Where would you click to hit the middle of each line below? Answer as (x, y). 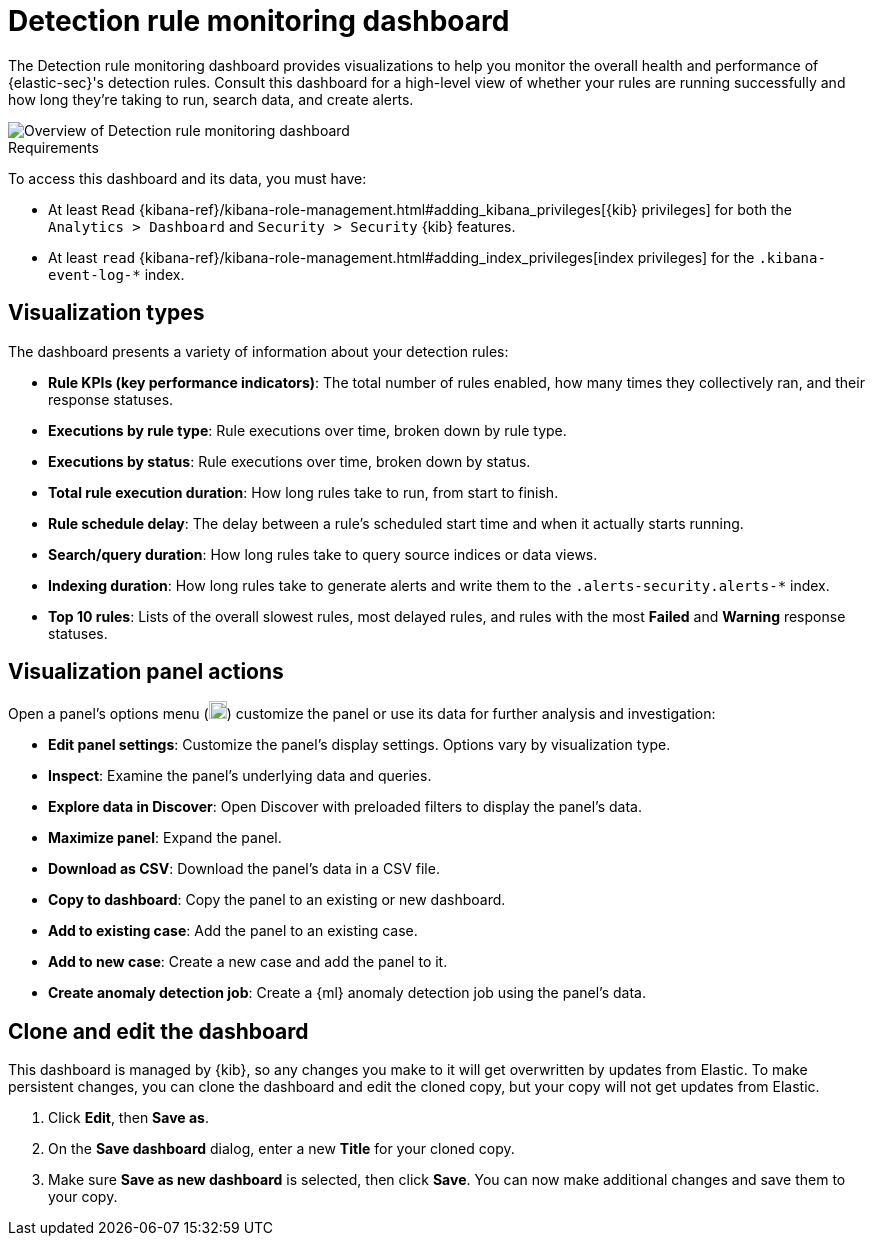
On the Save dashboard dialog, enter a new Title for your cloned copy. (281, 1149)
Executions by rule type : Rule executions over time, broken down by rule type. (307, 430)
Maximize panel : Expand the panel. (165, 838)
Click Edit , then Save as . (128, 1118)
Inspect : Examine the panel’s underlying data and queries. (240, 776)
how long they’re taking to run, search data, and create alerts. (211, 99)
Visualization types (106, 313)
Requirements (53, 147)
